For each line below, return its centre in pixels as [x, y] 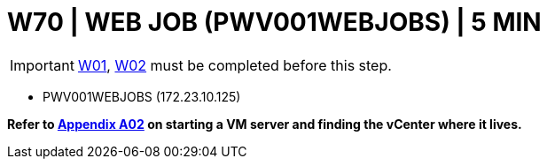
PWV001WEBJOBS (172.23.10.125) [142, 96]
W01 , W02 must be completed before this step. [234, 65]
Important [42, 65]
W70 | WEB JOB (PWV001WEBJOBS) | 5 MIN [274, 22]
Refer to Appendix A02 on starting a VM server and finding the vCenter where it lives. [265, 124]
